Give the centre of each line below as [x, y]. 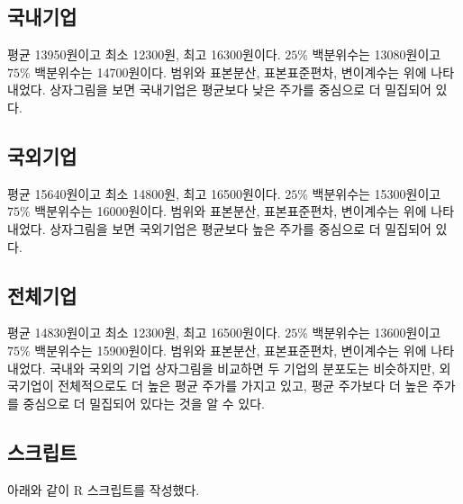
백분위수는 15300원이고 [377, 193]
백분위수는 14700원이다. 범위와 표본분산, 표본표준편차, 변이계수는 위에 [231, 72]
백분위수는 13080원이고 [377, 54]
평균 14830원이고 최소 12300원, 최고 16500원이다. [144, 333]
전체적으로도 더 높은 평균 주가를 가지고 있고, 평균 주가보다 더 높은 [243, 386]
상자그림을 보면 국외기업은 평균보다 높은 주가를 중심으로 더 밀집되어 [241, 228]
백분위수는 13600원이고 [377, 333]
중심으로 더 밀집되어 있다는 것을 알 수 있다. [144, 403]
